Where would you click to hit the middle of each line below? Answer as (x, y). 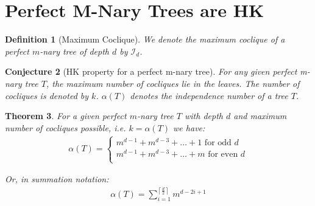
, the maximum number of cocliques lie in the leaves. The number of (173, 83)
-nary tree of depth (75, 51)
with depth (204, 116)
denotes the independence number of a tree (209, 95)
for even (223, 154)
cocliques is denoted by (47, 95)
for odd (218, 142)
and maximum (260, 116)
